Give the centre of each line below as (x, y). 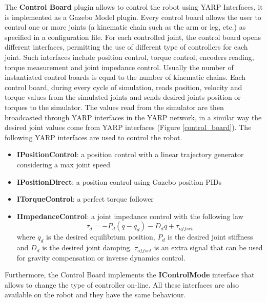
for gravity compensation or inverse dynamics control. (101, 257)
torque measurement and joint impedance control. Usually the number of (119, 67)
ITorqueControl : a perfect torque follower (85, 199)
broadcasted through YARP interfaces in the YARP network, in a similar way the (133, 117)
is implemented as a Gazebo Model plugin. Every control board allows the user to (133, 17)
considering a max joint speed (63, 164)
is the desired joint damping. (87, 247)
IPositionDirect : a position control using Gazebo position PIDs (119, 181)
